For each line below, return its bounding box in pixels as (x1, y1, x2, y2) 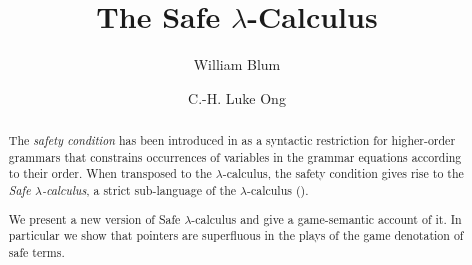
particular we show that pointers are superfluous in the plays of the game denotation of (8, 227, 464, 244)
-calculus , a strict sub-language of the (41, 182, 237, 199)
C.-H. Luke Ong (188, 87, 286, 108)
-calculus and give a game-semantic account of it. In (191, 210, 462, 227)
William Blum (193, 54, 281, 75)
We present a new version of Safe (8, 210, 181, 227)
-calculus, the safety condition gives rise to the (222, 165, 464, 182)
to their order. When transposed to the (8, 165, 212, 182)
